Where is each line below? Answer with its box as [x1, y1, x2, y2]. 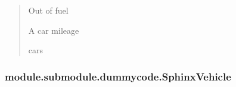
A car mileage [28, 24, 79, 36]
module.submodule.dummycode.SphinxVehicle [5, 69, 231, 83]
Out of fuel [28, 4, 69, 16]
